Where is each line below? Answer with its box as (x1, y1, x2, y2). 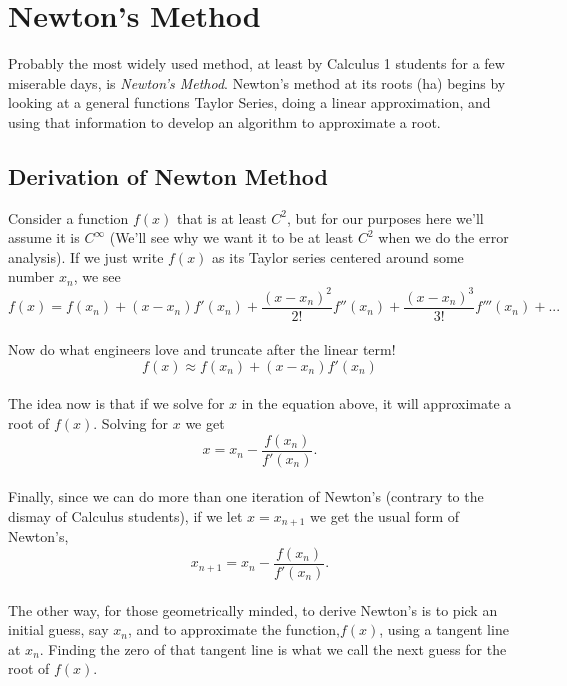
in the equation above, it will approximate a (241, 393, 512, 414)
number (8, 266, 55, 287)
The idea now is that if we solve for (8, 393, 225, 414)
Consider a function (8, 207, 129, 228)
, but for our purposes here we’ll (286, 207, 484, 228)
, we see (73, 266, 121, 287)
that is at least (176, 207, 267, 228)
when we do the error (378, 227, 509, 248)
